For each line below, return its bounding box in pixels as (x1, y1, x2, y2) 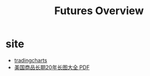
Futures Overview (54, 4, 144, 18)
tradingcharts (14, 57, 47, 64)
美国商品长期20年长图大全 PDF (14, 64, 90, 71)
